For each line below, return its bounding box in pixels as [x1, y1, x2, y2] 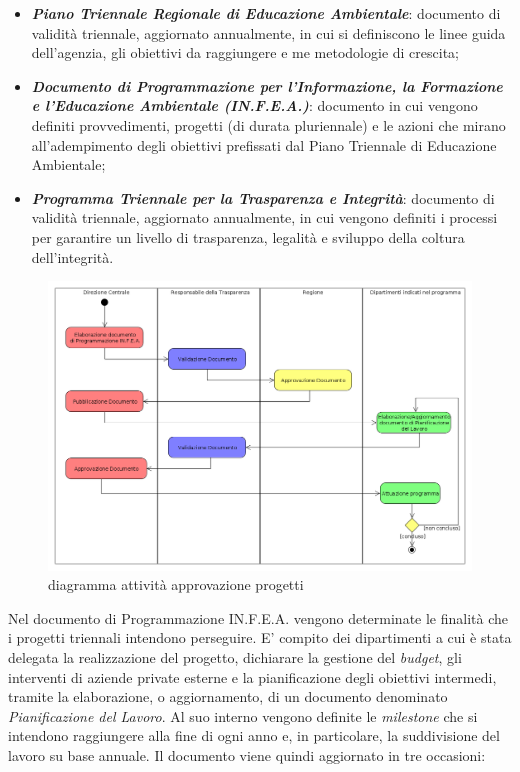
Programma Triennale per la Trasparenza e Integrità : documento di [31, 187, 495, 208]
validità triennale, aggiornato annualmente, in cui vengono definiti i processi [31, 207, 498, 228]
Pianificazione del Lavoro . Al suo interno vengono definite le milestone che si [8, 705, 478, 726]
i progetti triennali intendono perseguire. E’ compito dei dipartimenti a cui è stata [8, 627, 512, 648]
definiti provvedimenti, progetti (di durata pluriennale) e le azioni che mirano [31, 114, 506, 135]
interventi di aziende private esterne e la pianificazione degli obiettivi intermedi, [8, 666, 497, 687]
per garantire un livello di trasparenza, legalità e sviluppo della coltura [31, 226, 465, 247]
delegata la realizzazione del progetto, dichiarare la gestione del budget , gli [8, 646, 462, 667]
